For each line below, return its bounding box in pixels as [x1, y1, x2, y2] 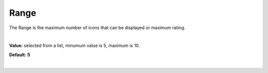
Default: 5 [9, 52, 31, 58]
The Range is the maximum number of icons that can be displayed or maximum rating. [9, 25, 186, 31]
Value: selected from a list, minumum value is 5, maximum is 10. [9, 42, 140, 49]
